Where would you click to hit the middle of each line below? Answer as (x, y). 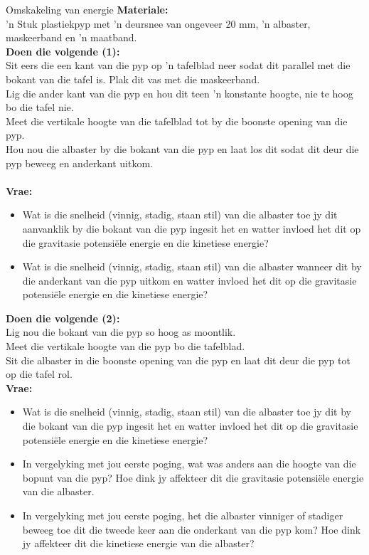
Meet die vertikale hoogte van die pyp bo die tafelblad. (125, 346)
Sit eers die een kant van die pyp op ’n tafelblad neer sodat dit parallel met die (178, 65)
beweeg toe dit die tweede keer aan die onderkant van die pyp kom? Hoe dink (192, 529)
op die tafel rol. (39, 374)
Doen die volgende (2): (63, 318)
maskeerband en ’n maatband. (71, 37)
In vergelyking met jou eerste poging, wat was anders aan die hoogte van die (189, 464)
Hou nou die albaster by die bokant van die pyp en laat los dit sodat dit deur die (182, 148)
